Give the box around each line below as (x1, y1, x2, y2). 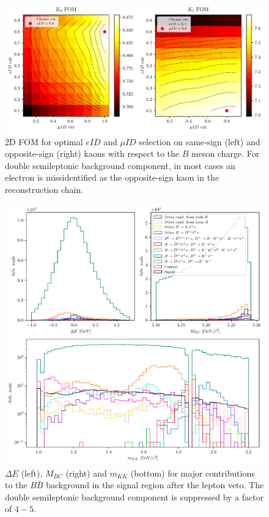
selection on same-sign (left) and (139, 135, 260, 148)
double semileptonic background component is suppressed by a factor (5, 490, 264, 503)
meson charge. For (191, 147, 260, 160)
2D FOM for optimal (5, 135, 83, 148)
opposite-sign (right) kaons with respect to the (5, 147, 180, 160)
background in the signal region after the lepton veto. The (46, 478, 264, 491)
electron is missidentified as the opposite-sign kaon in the (5, 171, 219, 184)
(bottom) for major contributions (130, 466, 255, 479)
